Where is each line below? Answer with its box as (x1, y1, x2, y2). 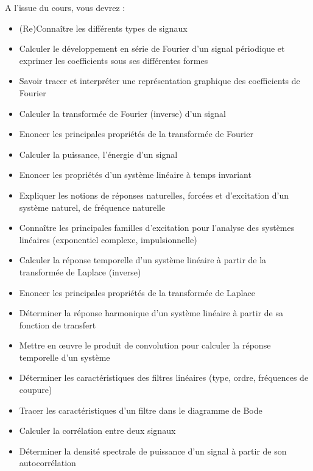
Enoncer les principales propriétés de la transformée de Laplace (19, 286, 255, 299)
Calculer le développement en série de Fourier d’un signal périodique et (19, 42, 285, 55)
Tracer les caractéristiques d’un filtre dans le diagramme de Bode (19, 403, 262, 416)
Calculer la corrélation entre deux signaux (19, 424, 176, 437)
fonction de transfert (19, 318, 96, 331)
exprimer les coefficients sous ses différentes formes (19, 54, 208, 66)
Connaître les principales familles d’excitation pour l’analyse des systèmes (19, 221, 295, 234)
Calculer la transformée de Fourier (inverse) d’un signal (19, 107, 226, 119)
